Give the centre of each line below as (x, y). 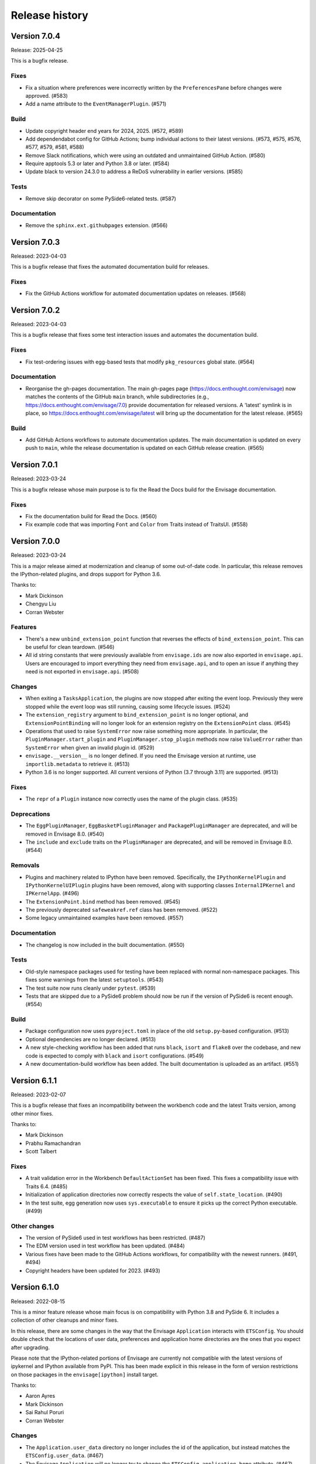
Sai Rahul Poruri (45, 1412)
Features (24, 627)
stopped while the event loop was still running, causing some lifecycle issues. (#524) (128, 706)
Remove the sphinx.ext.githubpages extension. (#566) (97, 225)
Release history (50, 15)
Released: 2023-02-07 (38, 1094)
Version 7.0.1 (34, 465)
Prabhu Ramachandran (53, 1143)
